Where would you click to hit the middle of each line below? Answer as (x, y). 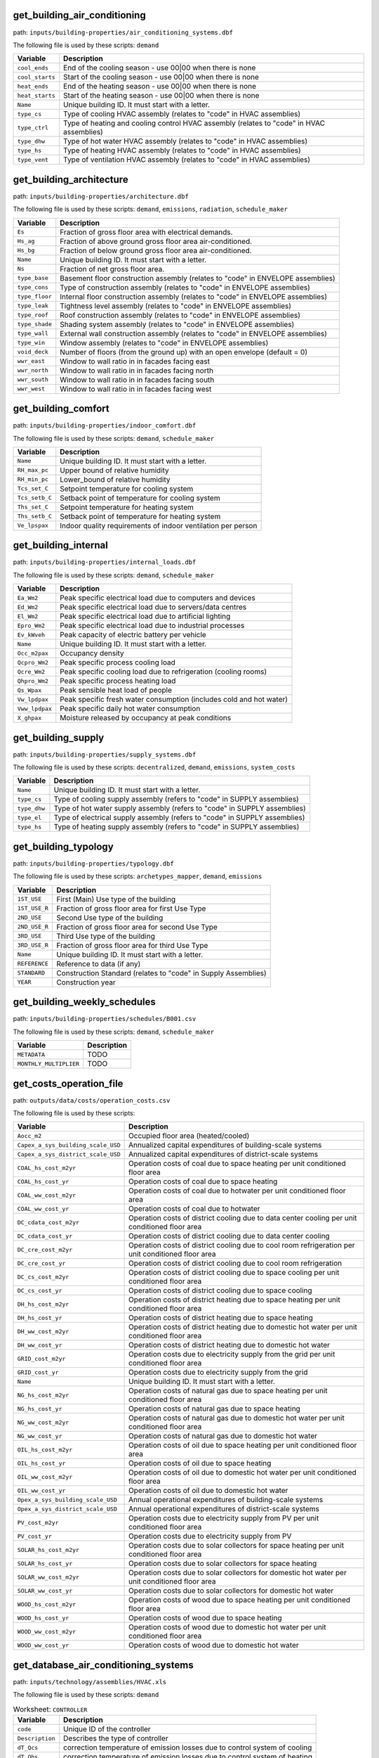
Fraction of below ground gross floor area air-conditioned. (156, 250)
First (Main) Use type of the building (116, 899)
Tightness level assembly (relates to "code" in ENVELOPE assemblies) (175, 306)
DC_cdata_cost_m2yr (48, 1223)
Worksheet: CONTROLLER (50, 1709)
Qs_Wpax (29, 690)
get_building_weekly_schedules (84, 1002)
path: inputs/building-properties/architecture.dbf (101, 196)
